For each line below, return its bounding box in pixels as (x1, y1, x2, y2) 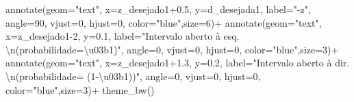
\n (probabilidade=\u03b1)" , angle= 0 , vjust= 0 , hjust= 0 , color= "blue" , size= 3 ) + (5, 42, 339, 56)
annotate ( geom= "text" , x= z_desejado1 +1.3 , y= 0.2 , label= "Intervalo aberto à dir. (5, 55, 350, 70)
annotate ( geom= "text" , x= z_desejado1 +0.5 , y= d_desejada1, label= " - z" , (5, 2, 311, 16)
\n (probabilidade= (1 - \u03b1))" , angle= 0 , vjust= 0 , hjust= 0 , (5, 68, 261, 83)
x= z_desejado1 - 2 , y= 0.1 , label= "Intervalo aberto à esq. (5, 29, 240, 43)
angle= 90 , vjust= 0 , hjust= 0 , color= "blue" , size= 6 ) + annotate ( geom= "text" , (5, 15, 322, 29)
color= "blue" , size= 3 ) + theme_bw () (5, 82, 155, 97)
